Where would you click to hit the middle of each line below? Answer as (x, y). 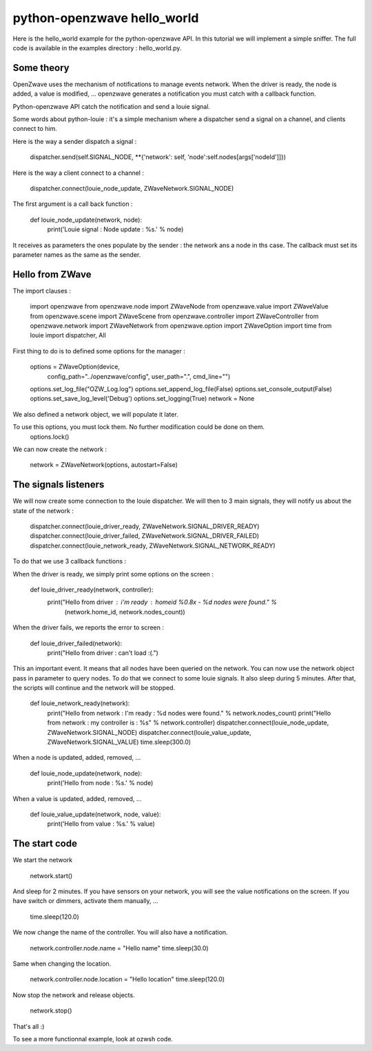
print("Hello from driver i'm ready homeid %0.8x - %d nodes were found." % (162, 602)
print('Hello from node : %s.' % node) (100, 783)
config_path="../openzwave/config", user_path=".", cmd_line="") (139, 376)
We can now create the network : (60, 449)
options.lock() (50, 437)
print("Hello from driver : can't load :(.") (103, 653)
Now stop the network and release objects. (74, 995)
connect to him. (35, 129)
